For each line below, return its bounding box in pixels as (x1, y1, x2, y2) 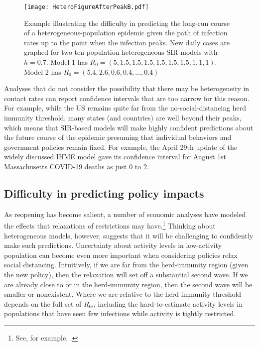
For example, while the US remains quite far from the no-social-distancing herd (4, 103, 246, 113)
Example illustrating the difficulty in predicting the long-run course (24, 17, 230, 28)
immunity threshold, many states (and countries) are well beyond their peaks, (4, 113, 242, 122)
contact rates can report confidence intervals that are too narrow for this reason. (4, 93, 250, 103)
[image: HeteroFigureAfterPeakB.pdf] (24, 3, 149, 10)
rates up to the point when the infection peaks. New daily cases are (24, 37, 230, 47)
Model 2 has (24, 66, 61, 77)
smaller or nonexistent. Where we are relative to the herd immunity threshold (4, 289, 242, 299)
